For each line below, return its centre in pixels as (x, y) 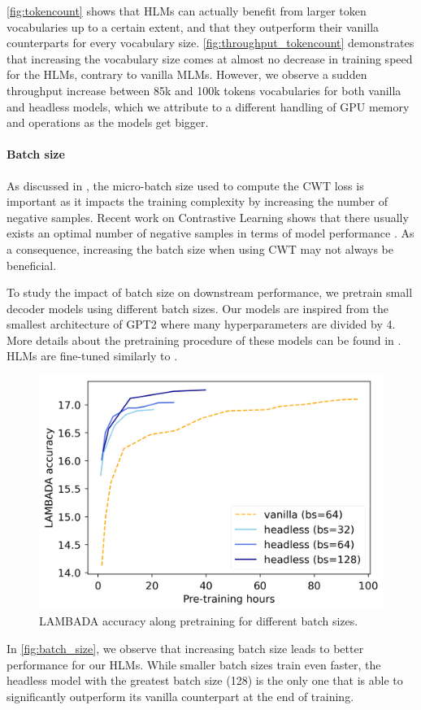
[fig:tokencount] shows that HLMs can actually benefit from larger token (187, 11)
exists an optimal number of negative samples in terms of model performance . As (210, 233)
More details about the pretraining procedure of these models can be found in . (204, 340)
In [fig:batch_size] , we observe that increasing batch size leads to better (185, 649)
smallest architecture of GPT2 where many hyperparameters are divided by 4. (201, 324)
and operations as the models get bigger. (108, 122)
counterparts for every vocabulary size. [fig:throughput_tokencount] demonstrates (210, 43)
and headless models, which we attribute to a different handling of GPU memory (208, 106)
